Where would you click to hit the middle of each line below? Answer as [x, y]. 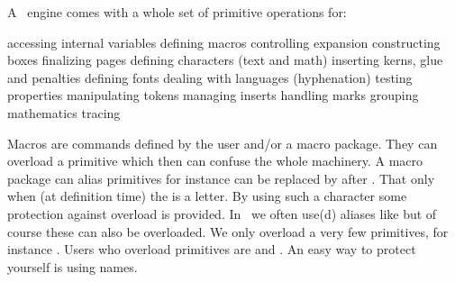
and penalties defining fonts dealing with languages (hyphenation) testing [210, 77]
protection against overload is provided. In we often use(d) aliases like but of [222, 213]
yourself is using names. [73, 266]
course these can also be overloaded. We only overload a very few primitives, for [228, 231]
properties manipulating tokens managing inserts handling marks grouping [213, 95]
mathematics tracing [64, 112]
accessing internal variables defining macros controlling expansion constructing [224, 42]
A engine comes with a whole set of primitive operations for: [177, 12]
